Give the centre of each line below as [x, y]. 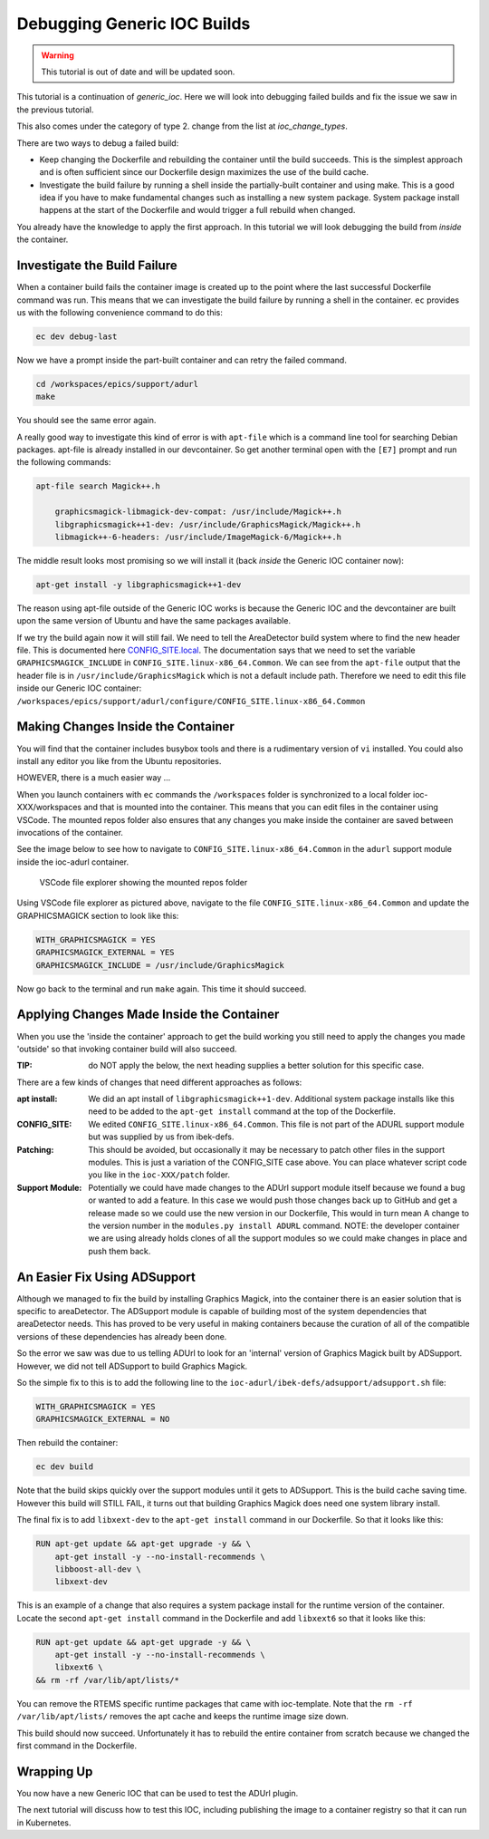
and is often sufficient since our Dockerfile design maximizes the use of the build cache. [204, 172]
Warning [58, 55]
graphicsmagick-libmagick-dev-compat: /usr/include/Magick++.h [198, 512]
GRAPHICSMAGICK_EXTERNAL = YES [105, 953]
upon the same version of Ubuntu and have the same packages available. [154, 621]
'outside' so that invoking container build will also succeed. [127, 1049]
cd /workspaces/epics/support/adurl [117, 384]
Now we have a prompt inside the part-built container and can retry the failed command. [182, 360]
